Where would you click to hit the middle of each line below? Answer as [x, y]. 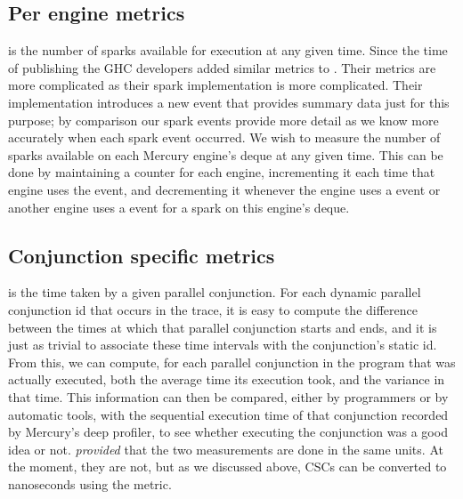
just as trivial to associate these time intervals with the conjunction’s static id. [223, 345]
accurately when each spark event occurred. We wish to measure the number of [224, 137]
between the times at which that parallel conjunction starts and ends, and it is [223, 327]
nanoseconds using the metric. [90, 483]
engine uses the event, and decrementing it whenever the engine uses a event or [224, 189]
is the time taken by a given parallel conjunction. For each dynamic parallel [215, 292]
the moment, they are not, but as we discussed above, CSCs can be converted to [227, 467]
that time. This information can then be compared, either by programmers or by [228, 396]
